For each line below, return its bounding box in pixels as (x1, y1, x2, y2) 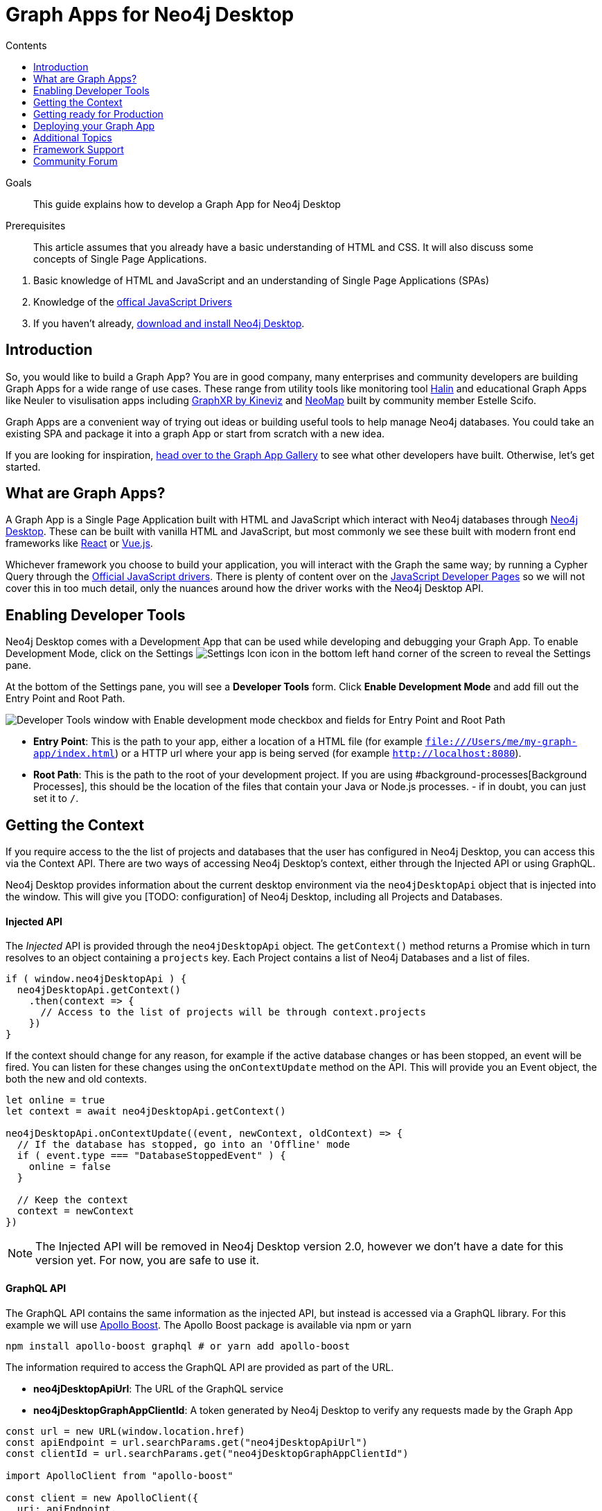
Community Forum (33, 155, 118, 167)
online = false (28, 1161, 111, 1173)
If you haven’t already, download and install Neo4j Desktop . (33, 317, 305, 329)
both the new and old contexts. (6, 1073, 147, 1085)
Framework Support (33, 143, 124, 155)
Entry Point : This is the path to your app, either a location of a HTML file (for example (33, 735, 423, 748)
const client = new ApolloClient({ (6, 1492, 199, 1503)
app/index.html (33, 748, 116, 760)
